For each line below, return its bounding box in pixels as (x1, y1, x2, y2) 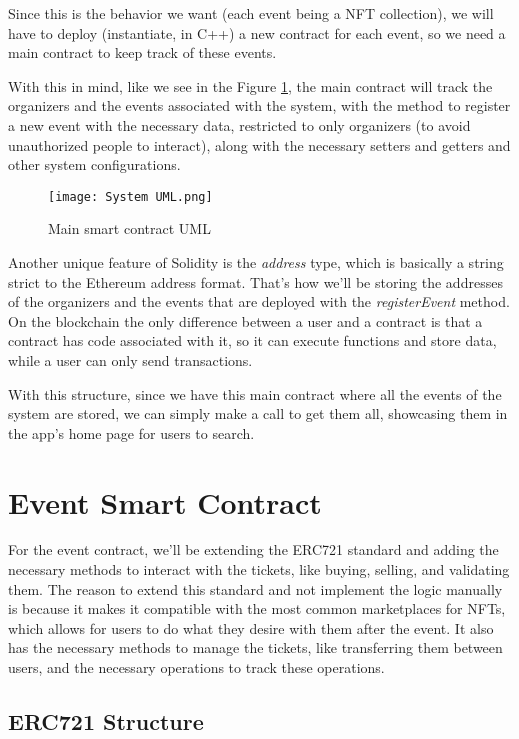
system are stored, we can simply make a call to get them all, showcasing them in (8, 403, 508, 424)
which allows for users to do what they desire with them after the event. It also (8, 617, 494, 638)
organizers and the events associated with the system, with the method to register (8, 95, 511, 116)
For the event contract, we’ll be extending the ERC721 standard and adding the (8, 539, 499, 560)
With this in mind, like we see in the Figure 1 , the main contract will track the (8, 75, 493, 96)
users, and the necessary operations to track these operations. (8, 657, 385, 678)
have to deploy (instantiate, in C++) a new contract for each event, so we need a (8, 22, 506, 43)
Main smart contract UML (48, 218, 211, 239)
